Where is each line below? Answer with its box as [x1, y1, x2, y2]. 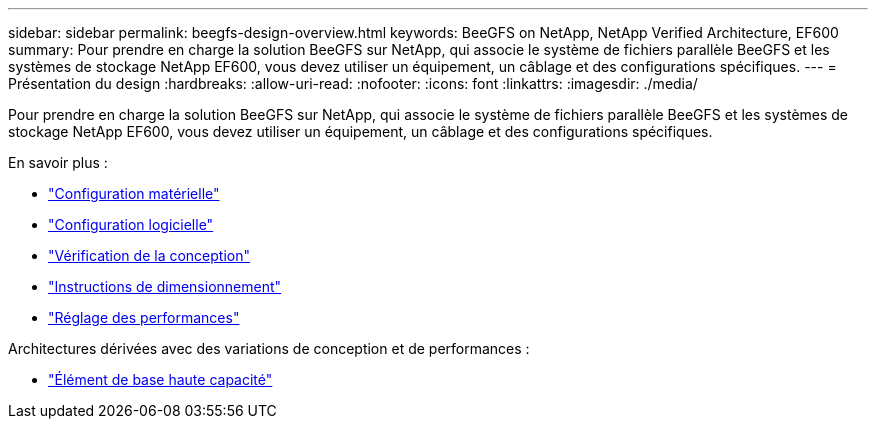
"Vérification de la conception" [48, 247, 250, 264]
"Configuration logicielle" [48, 216, 214, 233]
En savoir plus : [8, 154, 108, 171]
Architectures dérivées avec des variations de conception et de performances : [8, 340, 530, 357]
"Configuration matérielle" [48, 185, 220, 202]
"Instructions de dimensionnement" [48, 278, 282, 295]
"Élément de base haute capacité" [48, 371, 273, 388]
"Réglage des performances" [48, 309, 240, 326]
